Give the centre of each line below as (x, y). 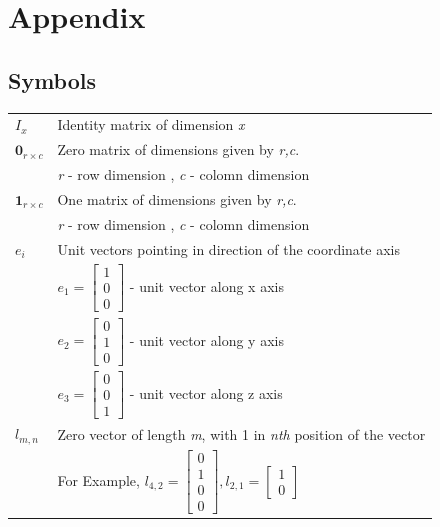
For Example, (98, 479)
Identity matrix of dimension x (151, 124)
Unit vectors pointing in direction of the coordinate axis (228, 248)
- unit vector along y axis (206, 339)
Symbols (52, 79)
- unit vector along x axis (206, 285)
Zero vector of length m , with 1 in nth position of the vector (241, 433)
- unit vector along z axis (206, 392)
